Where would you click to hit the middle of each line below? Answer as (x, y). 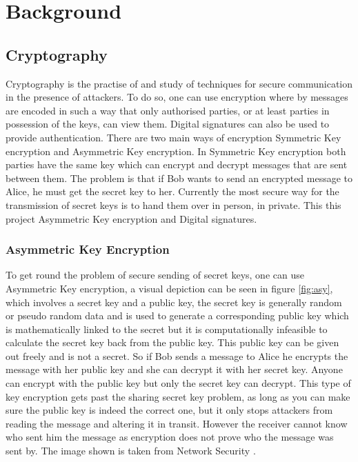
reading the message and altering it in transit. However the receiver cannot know (177, 423)
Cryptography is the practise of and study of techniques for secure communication (179, 83)
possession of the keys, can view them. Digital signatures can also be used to (168, 124)
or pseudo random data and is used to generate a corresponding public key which (177, 315)
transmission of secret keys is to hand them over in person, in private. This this (173, 204)
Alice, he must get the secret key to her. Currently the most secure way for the (172, 191)
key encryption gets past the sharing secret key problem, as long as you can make (178, 396)
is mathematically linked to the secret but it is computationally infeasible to (167, 329)
